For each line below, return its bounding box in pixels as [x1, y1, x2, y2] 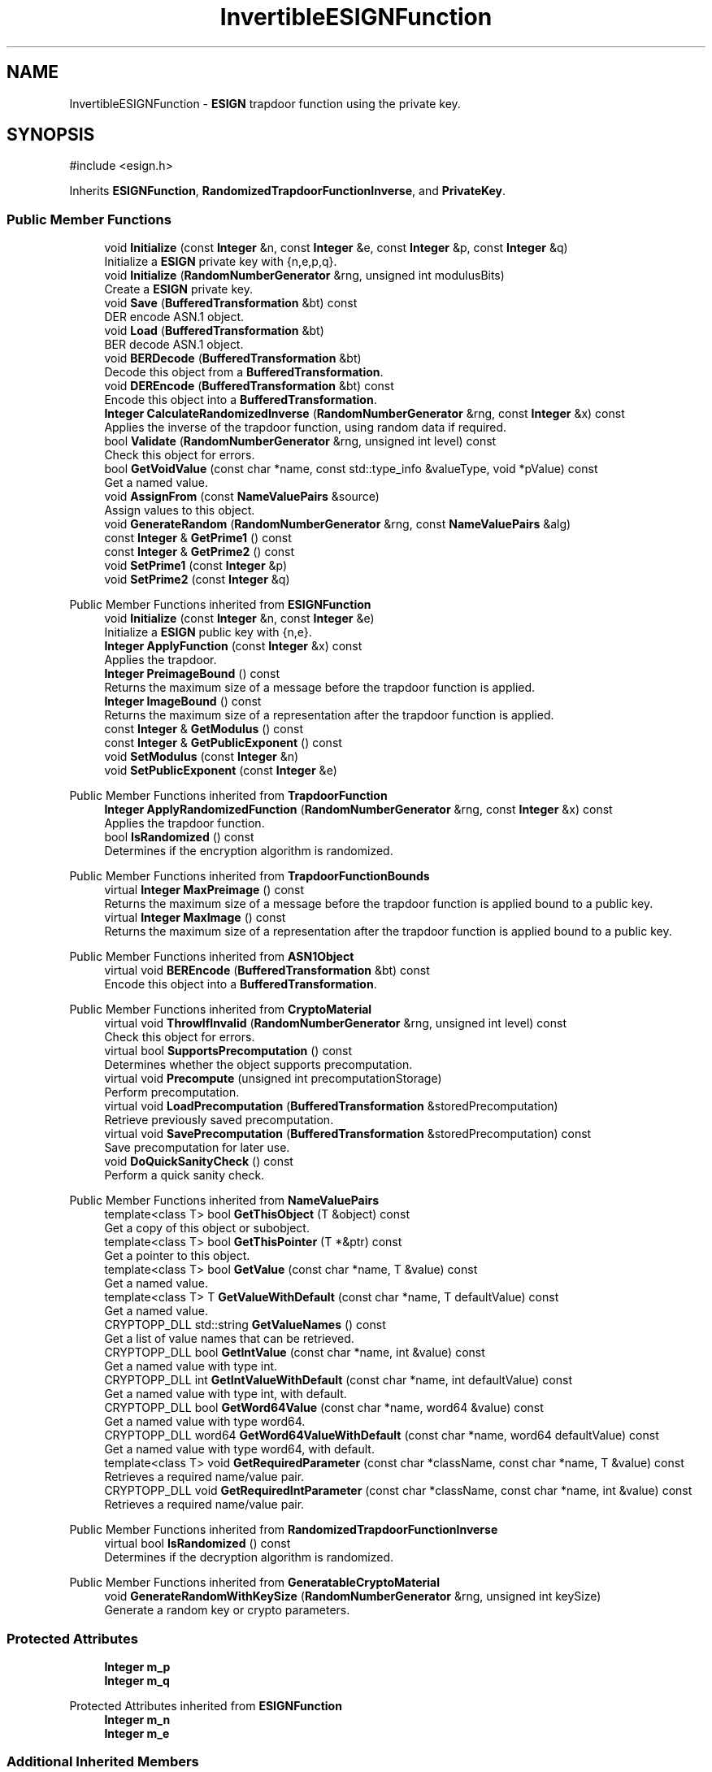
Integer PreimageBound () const [104, 667, 280, 681]
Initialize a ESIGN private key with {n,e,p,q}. [104, 254, 337, 269]
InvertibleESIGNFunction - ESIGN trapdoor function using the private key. [69, 96, 461, 111]
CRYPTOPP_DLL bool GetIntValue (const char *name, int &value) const [104, 1345, 485, 1360]
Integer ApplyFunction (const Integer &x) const [104, 639, 363, 654]
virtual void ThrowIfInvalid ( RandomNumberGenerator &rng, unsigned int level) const [104, 1016, 567, 1031]
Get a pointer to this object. [104, 1249, 250, 1263]
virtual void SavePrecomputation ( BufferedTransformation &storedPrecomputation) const [104, 1127, 592, 1141]
